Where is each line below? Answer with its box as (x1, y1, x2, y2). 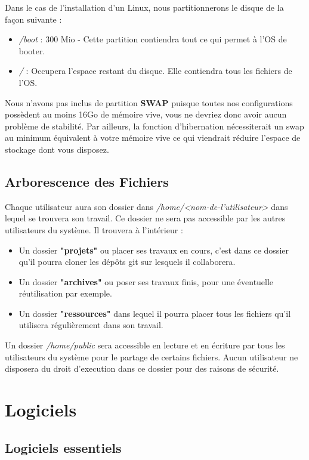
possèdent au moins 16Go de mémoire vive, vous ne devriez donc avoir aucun (5, 108, 287, 121)
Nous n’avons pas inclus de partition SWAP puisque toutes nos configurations (5, 96, 293, 109)
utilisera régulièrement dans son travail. (18, 319, 163, 331)
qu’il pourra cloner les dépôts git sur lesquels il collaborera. (18, 255, 236, 268)
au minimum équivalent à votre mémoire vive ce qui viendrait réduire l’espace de (5, 131, 301, 144)
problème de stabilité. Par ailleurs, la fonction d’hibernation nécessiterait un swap (5, 119, 304, 132)
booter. (18, 44, 45, 57)
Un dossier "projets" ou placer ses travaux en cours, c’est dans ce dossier (18, 243, 289, 256)
